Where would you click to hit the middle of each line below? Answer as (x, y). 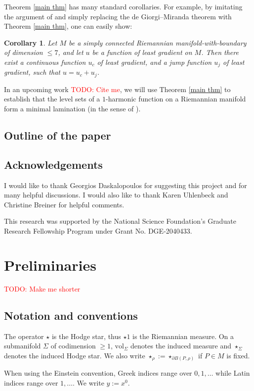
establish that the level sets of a (52, 99)
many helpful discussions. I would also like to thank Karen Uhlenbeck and (116, 195)
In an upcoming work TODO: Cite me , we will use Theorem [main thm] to (117, 89)
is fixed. (238, 355)
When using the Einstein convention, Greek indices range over (98, 373)
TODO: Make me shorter (42, 288)
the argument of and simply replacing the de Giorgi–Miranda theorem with (118, 16)
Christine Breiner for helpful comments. (64, 204)
